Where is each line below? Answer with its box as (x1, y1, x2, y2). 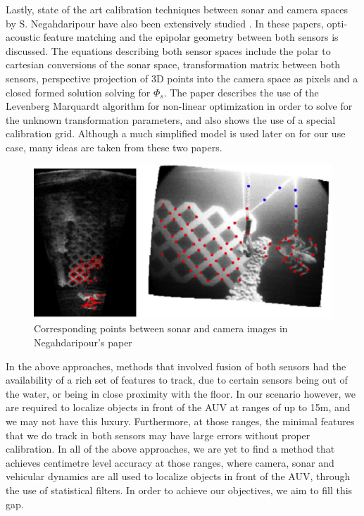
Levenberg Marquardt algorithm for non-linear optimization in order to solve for (6, 99, 353, 113)
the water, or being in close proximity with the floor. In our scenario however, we (6, 386, 356, 401)
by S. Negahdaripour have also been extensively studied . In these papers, (6, 15, 324, 30)
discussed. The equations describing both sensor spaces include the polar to (6, 43, 331, 58)
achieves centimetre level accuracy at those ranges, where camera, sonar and (6, 455, 334, 470)
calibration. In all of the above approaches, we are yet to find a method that (6, 441, 335, 456)
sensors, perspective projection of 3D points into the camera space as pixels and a (6, 70, 358, 85)
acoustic (6, 30, 41, 44)
